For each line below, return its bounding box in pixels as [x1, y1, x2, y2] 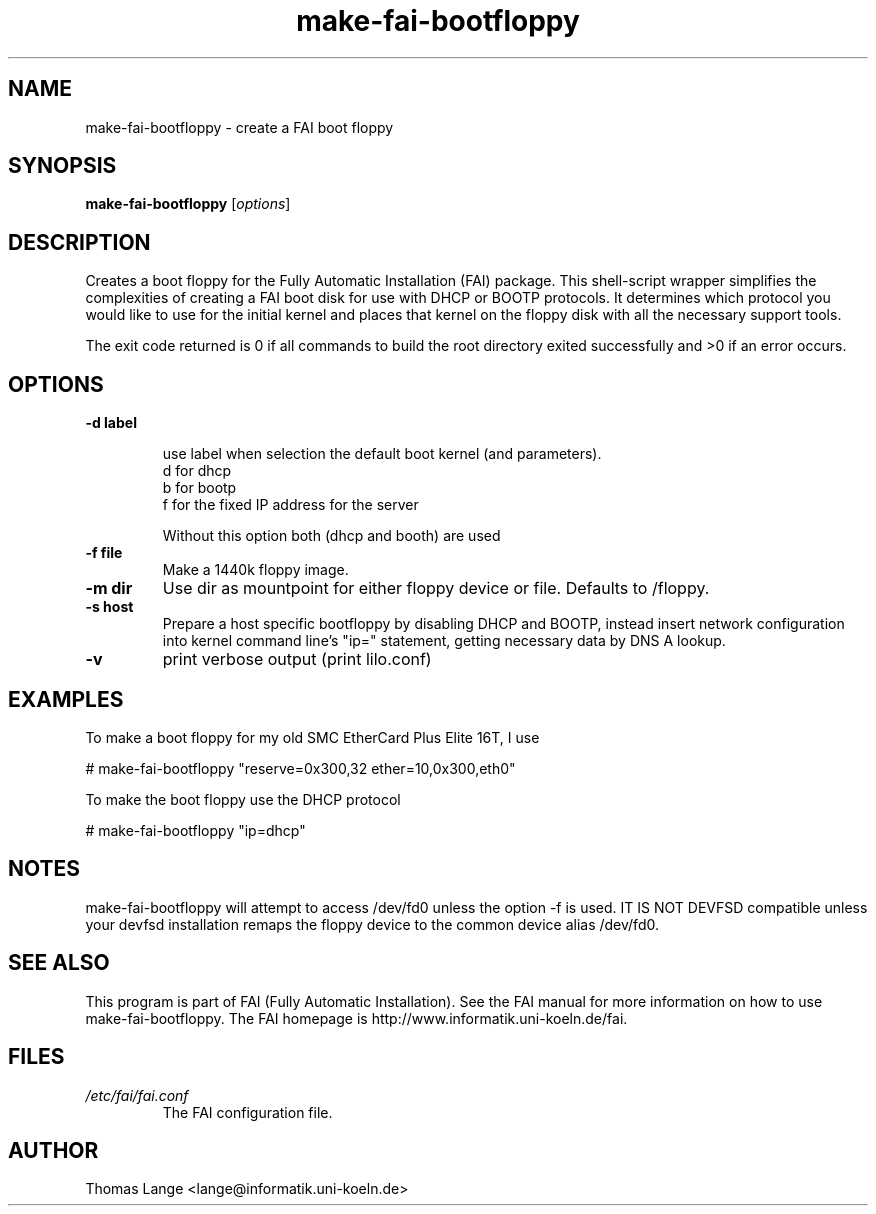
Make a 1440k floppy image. [162, 561, 349, 579]
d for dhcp [162, 462, 232, 480]
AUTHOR [8, 1137, 99, 1163]
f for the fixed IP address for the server [162, 496, 419, 514]
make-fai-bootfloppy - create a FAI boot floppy [85, 118, 394, 136]
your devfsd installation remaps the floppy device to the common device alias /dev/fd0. [85, 915, 659, 933]
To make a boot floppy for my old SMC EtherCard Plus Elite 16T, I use [85, 728, 540, 746]
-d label [85, 414, 137, 432]
